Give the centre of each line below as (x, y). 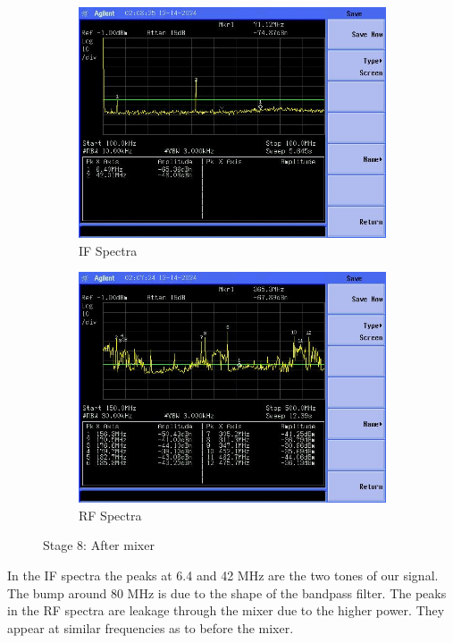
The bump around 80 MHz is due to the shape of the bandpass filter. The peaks (227, 592)
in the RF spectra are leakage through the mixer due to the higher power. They (226, 610)
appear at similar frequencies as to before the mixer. (151, 627)
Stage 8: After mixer (99, 545)
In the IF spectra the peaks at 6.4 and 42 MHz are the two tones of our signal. (223, 575)
